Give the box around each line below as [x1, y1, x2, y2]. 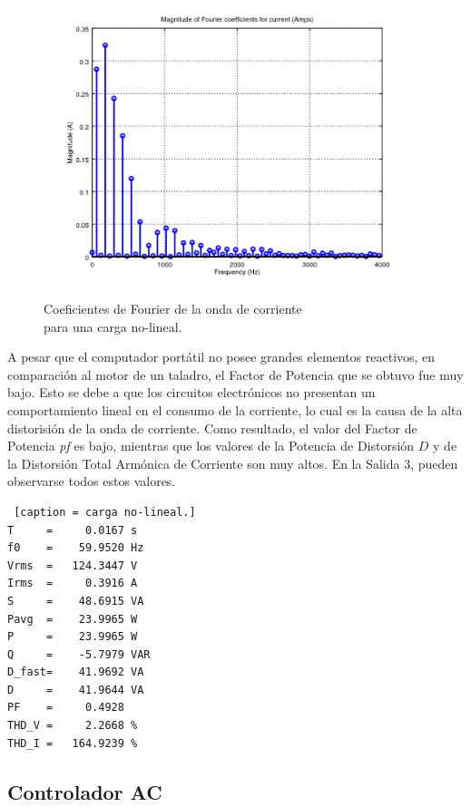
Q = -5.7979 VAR [7, 647, 151, 661]
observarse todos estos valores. [7, 472, 176, 491]
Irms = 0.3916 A [7, 577, 138, 590]
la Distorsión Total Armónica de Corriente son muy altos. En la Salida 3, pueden [7, 453, 458, 472]
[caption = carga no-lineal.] [14, 505, 196, 519]
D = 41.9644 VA [7, 683, 144, 696]
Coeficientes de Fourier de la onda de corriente [44, 299, 302, 317]
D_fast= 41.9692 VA [7, 666, 144, 679]
